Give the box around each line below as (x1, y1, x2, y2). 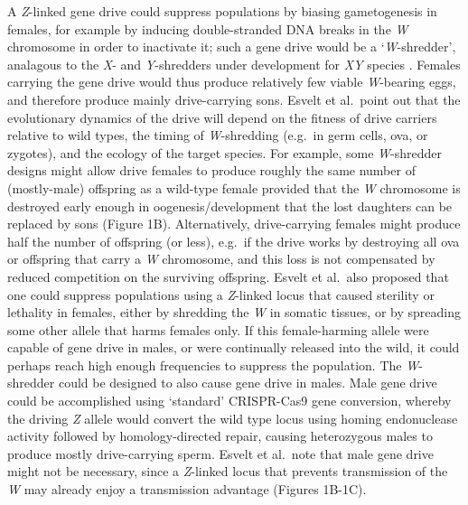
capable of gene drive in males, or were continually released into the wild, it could (7, 338, 460, 357)
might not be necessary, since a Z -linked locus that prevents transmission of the (7, 462, 448, 481)
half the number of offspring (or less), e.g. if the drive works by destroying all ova (7, 231, 460, 250)
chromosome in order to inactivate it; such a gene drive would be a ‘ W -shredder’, (7, 37, 456, 56)
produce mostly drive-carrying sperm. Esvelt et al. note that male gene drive (7, 444, 434, 463)
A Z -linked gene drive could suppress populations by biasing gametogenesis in (7, 2, 437, 20)
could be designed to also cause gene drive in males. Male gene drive (58, 373, 437, 392)
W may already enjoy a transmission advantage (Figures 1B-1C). (7, 480, 367, 499)
